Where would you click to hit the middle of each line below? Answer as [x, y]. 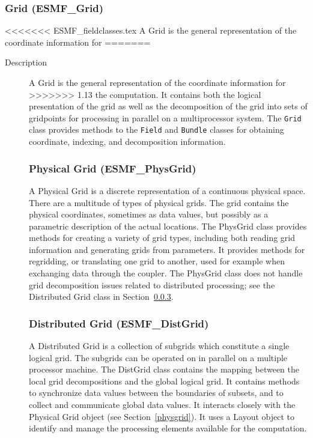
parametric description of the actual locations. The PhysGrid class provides [168, 226]
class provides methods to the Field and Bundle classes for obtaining [156, 129]
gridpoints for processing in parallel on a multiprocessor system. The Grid [165, 117]
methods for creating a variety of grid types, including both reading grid [162, 238]
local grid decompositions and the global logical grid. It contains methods [164, 381]
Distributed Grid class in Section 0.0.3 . [101, 297]
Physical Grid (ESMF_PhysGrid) [113, 168]
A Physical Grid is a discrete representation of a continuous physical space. [167, 190]
